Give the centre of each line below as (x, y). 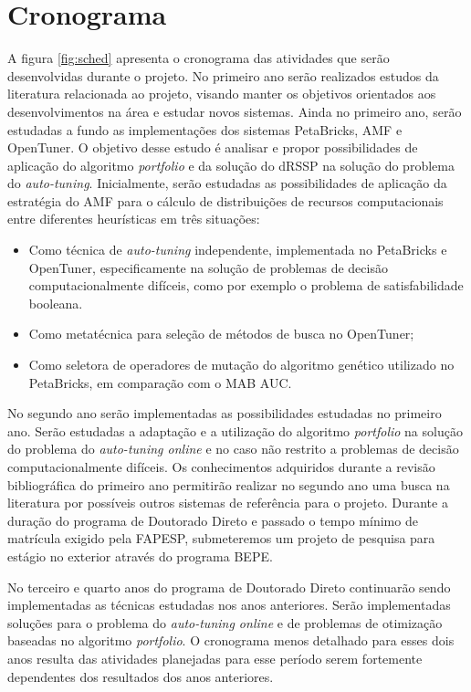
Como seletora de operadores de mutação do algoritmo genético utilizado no (241, 365)
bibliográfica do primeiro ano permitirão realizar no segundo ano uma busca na (229, 484)
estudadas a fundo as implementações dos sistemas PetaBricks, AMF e (205, 129)
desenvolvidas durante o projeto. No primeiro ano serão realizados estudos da (223, 75)
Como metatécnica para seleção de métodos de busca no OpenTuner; (221, 334)
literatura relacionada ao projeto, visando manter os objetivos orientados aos (222, 94)
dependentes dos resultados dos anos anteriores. (141, 676)
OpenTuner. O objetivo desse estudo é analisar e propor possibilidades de (213, 147)
